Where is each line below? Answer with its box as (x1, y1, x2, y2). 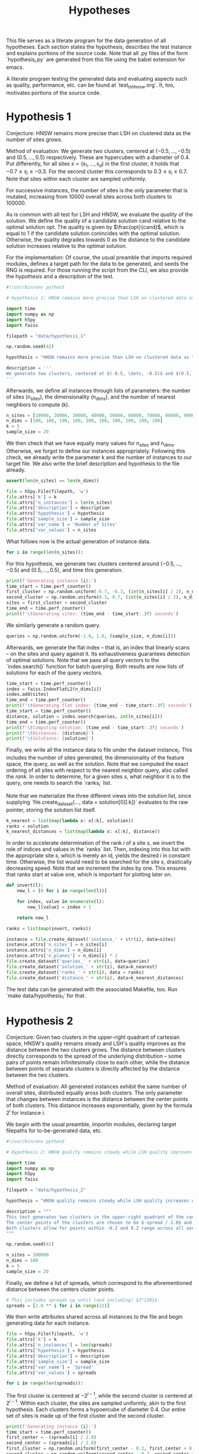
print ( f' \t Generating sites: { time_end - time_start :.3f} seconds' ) (6, 610, 179, 617)
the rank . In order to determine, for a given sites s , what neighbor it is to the (6, 773, 191, 780)
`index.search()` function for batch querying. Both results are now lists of (6, 663, 184, 670)
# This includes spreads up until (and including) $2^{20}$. (6, 1297, 161, 1303)
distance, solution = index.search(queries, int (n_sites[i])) (6, 713, 163, 720)
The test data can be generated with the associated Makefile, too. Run (6, 985, 178, 992)
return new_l (17, 915, 49, 921)
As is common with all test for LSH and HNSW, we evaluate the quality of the (6, 211, 193, 218)
